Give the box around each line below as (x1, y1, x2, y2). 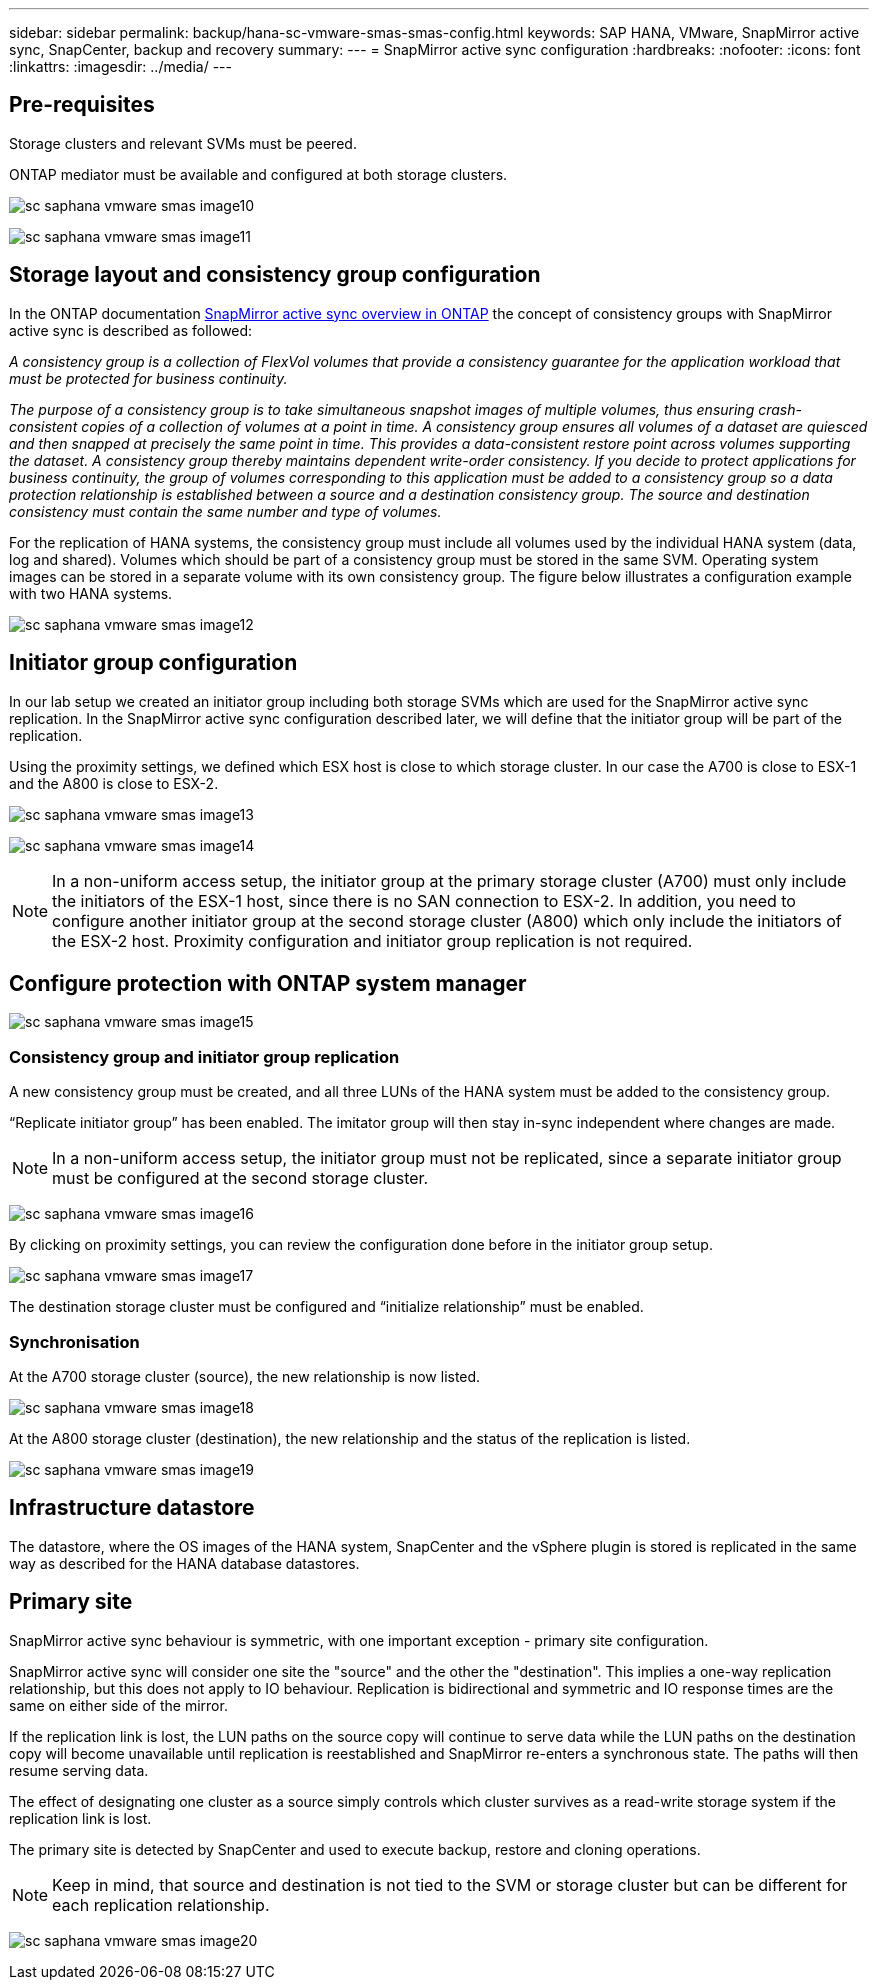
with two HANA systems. (9, 584, 173, 602)
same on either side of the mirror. (9, 1696, 228, 1714)
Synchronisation (9, 1331, 140, 1352)
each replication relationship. (52, 1894, 270, 1915)
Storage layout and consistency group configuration (9, 262, 541, 288)
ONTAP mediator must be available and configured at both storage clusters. (9, 165, 508, 183)
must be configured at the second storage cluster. (52, 1168, 429, 1189)
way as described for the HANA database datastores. (9, 1554, 360, 1572)
